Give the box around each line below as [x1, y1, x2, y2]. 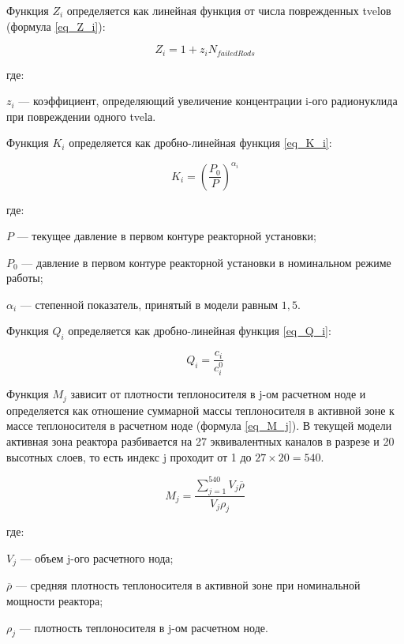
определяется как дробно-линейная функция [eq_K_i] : [69, 134, 332, 151]
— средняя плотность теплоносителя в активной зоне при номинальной [15, 577, 361, 593]
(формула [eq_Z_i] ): [6, 17, 106, 34]
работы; [6, 269, 43, 286]
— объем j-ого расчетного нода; [20, 549, 174, 566]
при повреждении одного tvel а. [6, 107, 156, 124]
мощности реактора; [6, 593, 103, 609]
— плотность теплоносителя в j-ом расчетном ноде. [19, 619, 268, 635]
